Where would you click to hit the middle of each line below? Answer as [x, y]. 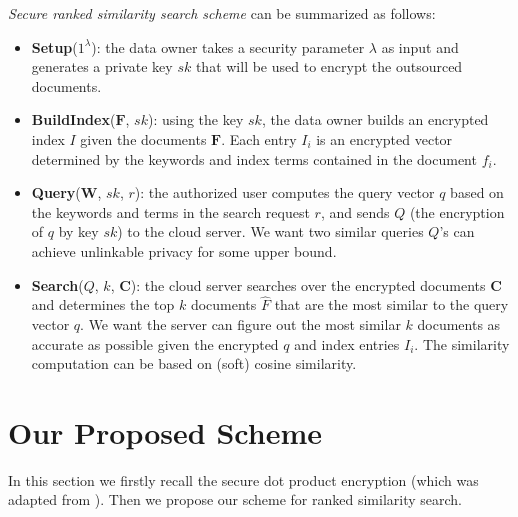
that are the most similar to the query [391, 304]
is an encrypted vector [384, 138]
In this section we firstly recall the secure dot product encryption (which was [243, 479]
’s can [457, 231]
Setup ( [54, 46]
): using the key [195, 119]
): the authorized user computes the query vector [284, 192]
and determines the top [103, 304]
